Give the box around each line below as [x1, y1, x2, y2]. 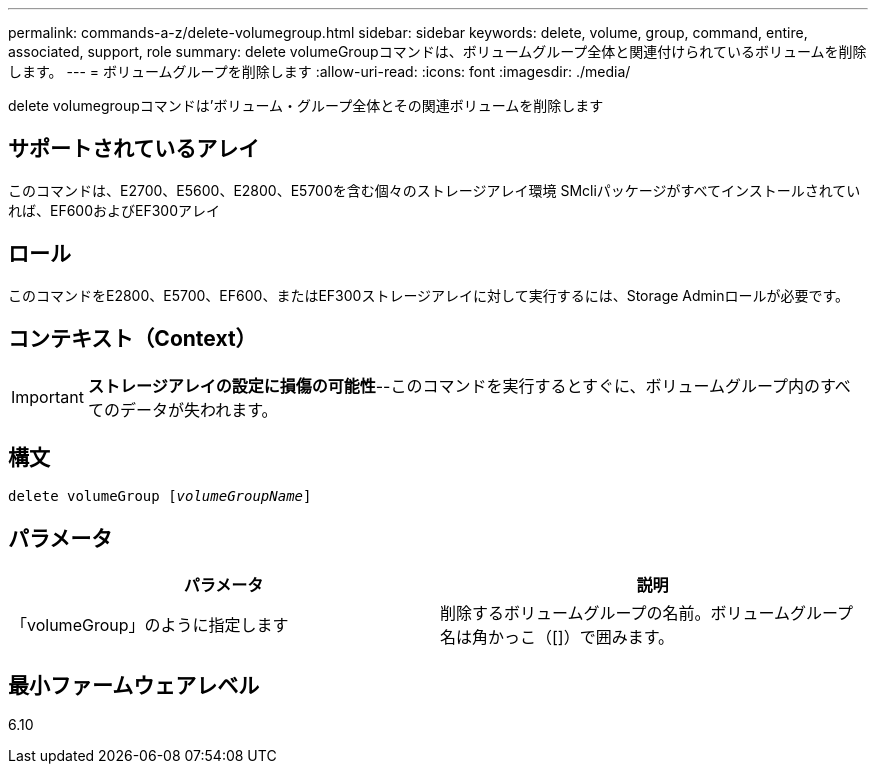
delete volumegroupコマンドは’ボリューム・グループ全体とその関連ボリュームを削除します [8, 97, 604, 114]
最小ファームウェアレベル [8, 672, 260, 698]
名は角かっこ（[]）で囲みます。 [440, 627, 675, 648]
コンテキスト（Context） [8, 326, 257, 352]
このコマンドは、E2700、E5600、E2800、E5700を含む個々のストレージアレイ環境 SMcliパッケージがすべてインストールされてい [8, 181, 861, 199]
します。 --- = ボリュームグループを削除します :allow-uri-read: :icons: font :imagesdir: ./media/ [8, 63, 631, 80]
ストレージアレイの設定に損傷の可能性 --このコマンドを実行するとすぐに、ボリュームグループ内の [87, 375, 820, 396]
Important [11, 386, 84, 407]
